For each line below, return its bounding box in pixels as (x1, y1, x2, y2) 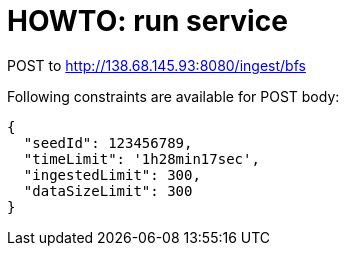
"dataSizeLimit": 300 (23, 182, 193, 199)
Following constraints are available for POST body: (7, 87, 340, 105)
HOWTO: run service (7, 4, 288, 38)
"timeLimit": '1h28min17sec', (23, 150, 260, 167)
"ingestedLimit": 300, (23, 166, 201, 183)
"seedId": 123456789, (23, 134, 193, 151)
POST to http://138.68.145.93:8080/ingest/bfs (7, 56, 306, 74)
